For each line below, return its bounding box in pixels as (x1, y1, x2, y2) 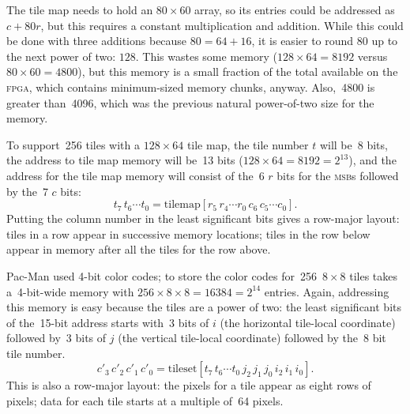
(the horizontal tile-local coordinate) (220, 314, 396, 330)
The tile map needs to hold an (6, 2, 153, 17)
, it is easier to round (251, 32, 354, 49)
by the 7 (6, 183, 48, 199)
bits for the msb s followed (276, 167, 399, 183)
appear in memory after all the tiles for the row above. (6, 241, 271, 258)
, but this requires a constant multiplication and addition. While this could (40, 17, 404, 33)
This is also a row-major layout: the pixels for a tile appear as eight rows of (6, 377, 371, 393)
